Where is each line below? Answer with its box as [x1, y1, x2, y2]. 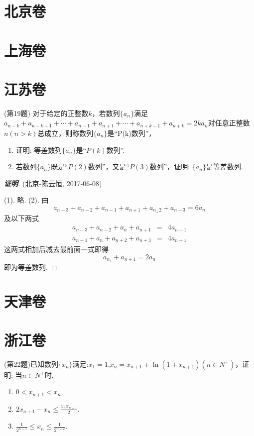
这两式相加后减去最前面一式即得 [4, 244, 109, 254]
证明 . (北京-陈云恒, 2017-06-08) [4, 178, 102, 188]
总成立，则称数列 [37, 127, 94, 138]
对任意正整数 [208, 117, 250, 128]
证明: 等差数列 [15, 144, 62, 155]
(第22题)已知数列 [4, 358, 58, 369]
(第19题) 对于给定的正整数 [4, 108, 89, 118]
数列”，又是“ [88, 161, 130, 172]
